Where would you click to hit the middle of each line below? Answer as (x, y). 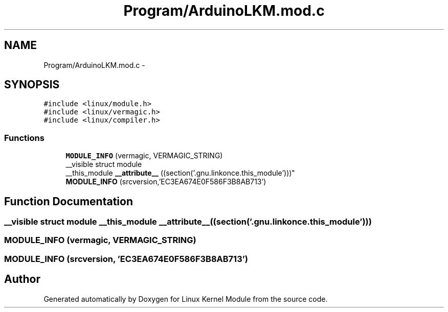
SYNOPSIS (32, 85)
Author (22, 279)
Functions (24, 138)
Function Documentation (69, 201)
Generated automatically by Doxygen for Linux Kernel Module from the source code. (186, 299)
